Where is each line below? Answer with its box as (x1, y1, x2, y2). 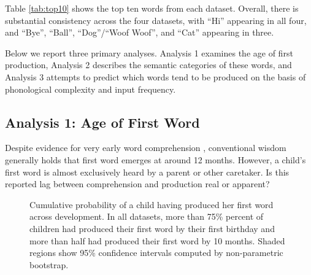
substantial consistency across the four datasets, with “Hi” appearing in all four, (5, 14, 307, 26)
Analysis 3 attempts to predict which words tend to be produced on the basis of (5, 70, 306, 83)
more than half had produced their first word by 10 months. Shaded (29, 234, 285, 247)
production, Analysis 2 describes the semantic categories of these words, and (5, 58, 292, 71)
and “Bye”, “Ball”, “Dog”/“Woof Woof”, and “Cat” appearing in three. (5, 26, 274, 39)
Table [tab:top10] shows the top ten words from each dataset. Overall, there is (5, 2, 299, 14)
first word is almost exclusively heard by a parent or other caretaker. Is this (5, 165, 290, 178)
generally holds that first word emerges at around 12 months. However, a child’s (5, 153, 306, 166)
